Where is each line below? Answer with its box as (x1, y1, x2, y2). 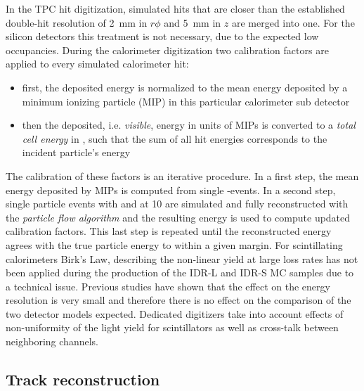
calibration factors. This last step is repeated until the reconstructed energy (6, 224, 332, 238)
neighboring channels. (6, 334, 98, 349)
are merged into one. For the (231, 15, 355, 30)
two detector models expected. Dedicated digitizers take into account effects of (6, 306, 344, 321)
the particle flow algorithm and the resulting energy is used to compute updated (6, 210, 351, 224)
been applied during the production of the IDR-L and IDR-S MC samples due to (6, 265, 354, 280)
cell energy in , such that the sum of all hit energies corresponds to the (22, 131, 327, 146)
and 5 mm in (164, 15, 221, 30)
